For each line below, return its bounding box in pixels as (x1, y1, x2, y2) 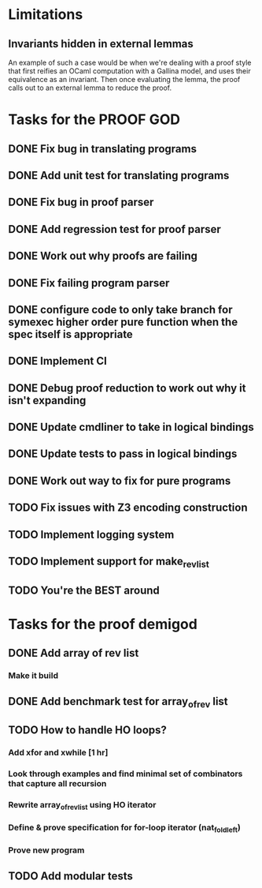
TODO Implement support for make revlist (8, 555, 210, 570)
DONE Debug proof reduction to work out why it (8, 381, 246, 395)
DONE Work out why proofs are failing (8, 249, 198, 263)
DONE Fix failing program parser (8, 276, 170, 290)
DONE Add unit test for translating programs (8, 168, 230, 182)
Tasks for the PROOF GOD (8, 111, 181, 129)
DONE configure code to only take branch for (8, 302, 233, 317)
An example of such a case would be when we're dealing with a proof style (8, 58, 252, 67)
